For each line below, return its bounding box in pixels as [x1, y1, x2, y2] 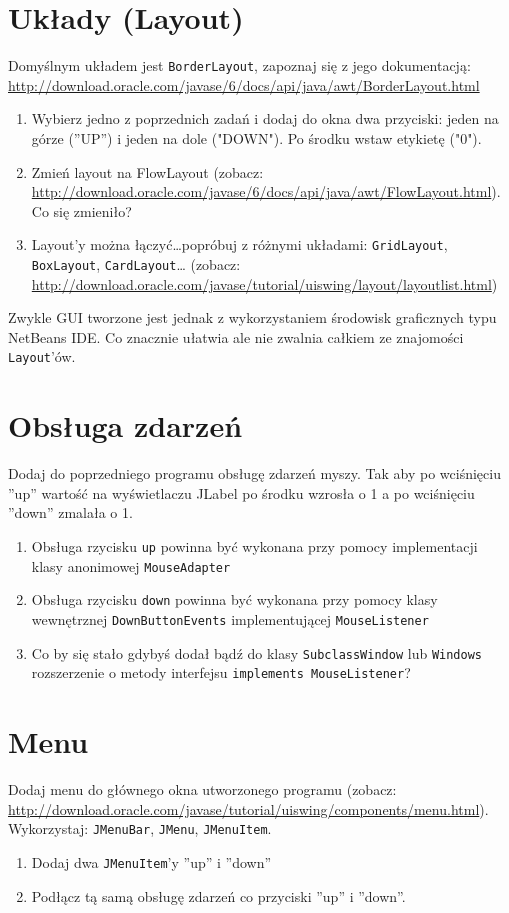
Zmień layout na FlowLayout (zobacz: [31, 161, 264, 182]
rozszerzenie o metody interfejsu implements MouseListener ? [31, 662, 411, 683]
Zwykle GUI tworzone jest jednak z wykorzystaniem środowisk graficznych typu [8, 307, 497, 328]
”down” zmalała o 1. [8, 502, 133, 523]
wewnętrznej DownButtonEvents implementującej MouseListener [31, 608, 429, 629]
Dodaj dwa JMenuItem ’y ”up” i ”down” [31, 851, 272, 872]
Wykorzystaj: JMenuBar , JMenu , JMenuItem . [8, 818, 272, 839]
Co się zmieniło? [31, 200, 132, 221]
